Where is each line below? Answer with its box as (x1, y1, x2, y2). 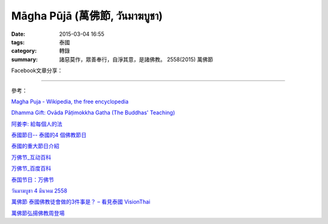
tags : (11, 38, 25, 46)
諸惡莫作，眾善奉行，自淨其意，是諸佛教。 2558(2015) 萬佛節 (59, 55, 214, 63)
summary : (11, 55, 38, 63)
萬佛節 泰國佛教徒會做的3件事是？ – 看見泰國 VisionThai (11, 198, 151, 206)
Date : (11, 30, 26, 38)
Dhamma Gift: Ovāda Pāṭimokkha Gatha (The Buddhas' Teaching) (11, 109, 176, 117)
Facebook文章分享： (11, 67, 63, 74)
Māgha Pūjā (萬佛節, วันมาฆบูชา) (11, 9, 163, 22)
